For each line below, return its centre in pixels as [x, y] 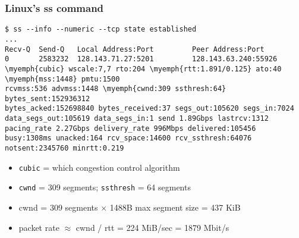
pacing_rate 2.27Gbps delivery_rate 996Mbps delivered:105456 [130, 128]
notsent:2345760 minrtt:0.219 [64, 148]
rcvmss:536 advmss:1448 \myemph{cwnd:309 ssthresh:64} [116, 89]
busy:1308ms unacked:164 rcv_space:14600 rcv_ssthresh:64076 [128, 138]
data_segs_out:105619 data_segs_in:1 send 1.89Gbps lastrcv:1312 [137, 119]
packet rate [39, 227]
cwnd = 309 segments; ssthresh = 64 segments [105, 187]
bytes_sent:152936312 [48, 98]
